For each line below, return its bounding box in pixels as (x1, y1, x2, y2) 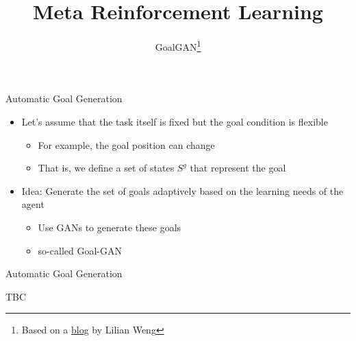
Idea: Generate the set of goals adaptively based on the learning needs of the (21, 183, 344, 198)
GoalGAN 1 (155, 38, 201, 54)
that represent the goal (190, 161, 286, 175)
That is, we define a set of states (38, 161, 175, 175)
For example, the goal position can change (38, 137, 215, 152)
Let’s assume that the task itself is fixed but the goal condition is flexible (21, 114, 328, 128)
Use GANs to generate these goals (38, 220, 181, 234)
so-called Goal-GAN (38, 243, 122, 257)
